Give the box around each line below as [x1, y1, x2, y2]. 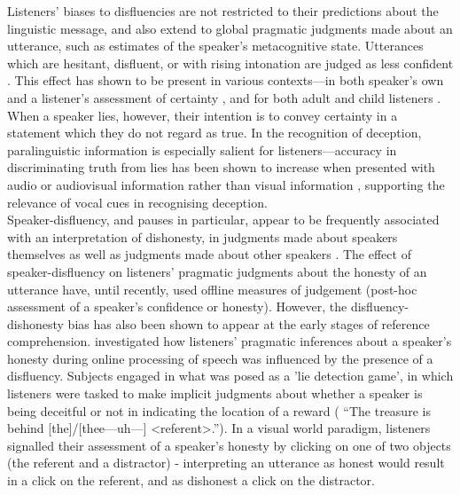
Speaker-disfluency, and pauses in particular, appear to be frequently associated [7, 210, 440, 229]
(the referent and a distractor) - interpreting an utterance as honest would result [7, 453, 445, 472]
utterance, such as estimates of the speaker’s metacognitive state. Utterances [7, 36, 424, 55]
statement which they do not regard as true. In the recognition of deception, [7, 123, 422, 142]
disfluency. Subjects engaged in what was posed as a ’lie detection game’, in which [7, 366, 454, 385]
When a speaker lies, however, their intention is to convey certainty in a [7, 106, 398, 124]
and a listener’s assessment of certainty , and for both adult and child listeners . [7, 88, 441, 106]
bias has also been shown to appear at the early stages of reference [67, 314, 430, 333]
